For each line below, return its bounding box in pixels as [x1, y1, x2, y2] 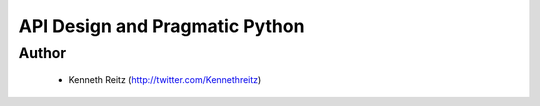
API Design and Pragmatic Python [18, 15, 305, 37]
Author [18, 44, 67, 62]
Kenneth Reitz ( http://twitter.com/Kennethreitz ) [68, 74, 262, 86]
